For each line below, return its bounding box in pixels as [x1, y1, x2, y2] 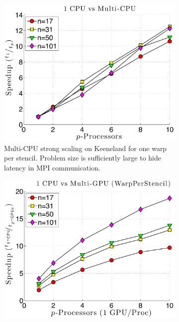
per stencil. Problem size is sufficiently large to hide [4, 153, 161, 163]
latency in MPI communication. [4, 162, 100, 172]
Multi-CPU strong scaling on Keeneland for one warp [4, 143, 167, 153]
